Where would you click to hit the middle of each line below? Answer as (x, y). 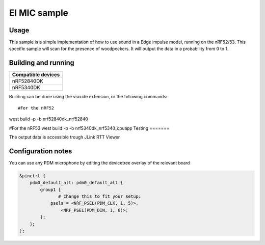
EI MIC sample (39, 13)
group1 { (51, 190)
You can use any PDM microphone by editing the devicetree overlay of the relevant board (99, 163)
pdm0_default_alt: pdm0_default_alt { (76, 183)
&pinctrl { (32, 176)
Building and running (42, 63)
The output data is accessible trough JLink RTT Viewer (65, 137)
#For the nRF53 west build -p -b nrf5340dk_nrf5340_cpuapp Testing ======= (89, 128)
